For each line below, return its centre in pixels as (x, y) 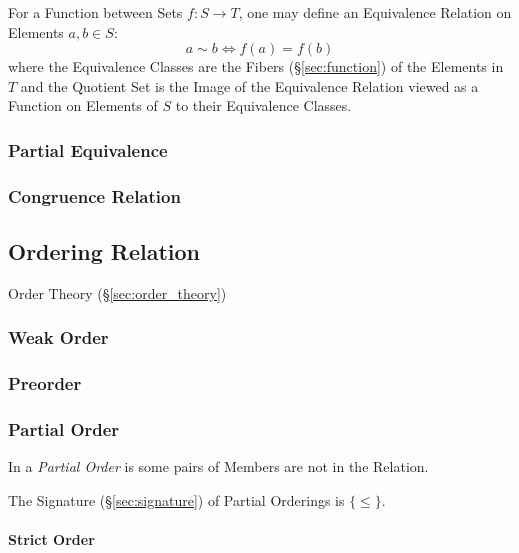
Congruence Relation (94, 195)
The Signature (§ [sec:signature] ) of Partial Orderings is (176, 499)
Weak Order (58, 337)
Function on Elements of (83, 105)
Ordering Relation (104, 251)
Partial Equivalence (88, 149)
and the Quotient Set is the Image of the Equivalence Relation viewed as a (249, 85)
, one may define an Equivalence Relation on (375, 12)
